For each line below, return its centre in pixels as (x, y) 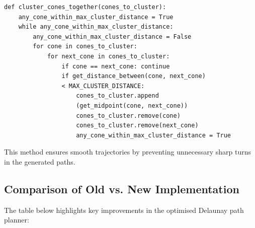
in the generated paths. (40, 161)
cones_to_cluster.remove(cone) (128, 116)
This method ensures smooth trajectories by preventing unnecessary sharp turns (127, 152)
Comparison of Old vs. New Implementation (122, 188)
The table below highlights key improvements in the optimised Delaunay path (124, 210)
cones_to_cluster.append (117, 96)
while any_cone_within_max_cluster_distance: (96, 27)
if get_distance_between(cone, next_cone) (134, 76)
